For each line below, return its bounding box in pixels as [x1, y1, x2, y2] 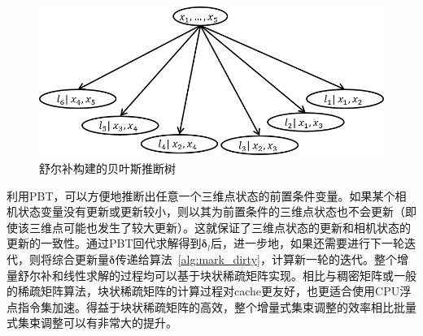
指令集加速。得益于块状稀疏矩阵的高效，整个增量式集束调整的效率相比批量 [17, 298, 416, 315]
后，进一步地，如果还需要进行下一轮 [210, 235, 404, 252]
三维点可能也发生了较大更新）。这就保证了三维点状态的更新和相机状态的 [28, 218, 411, 235]
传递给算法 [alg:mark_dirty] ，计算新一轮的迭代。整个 [115, 250, 397, 267]
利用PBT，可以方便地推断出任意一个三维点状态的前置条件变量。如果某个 [7, 187, 395, 204]
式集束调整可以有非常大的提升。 [7, 314, 177, 331]
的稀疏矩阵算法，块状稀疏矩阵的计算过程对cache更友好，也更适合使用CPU [7, 282, 400, 299]
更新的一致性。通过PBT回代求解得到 [7, 235, 202, 252]
